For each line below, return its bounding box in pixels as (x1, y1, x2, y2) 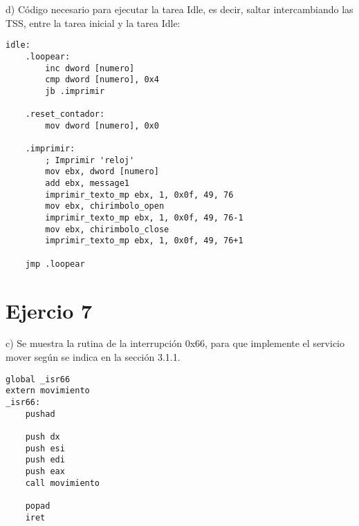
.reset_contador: (25, 109, 105, 120)
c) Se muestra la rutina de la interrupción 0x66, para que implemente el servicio (6, 336, 344, 350)
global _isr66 (6, 374, 71, 384)
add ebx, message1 (45, 178, 129, 189)
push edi (25, 455, 65, 465)
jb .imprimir (45, 86, 105, 96)
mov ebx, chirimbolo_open (45, 201, 165, 212)
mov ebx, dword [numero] (45, 167, 159, 177)
